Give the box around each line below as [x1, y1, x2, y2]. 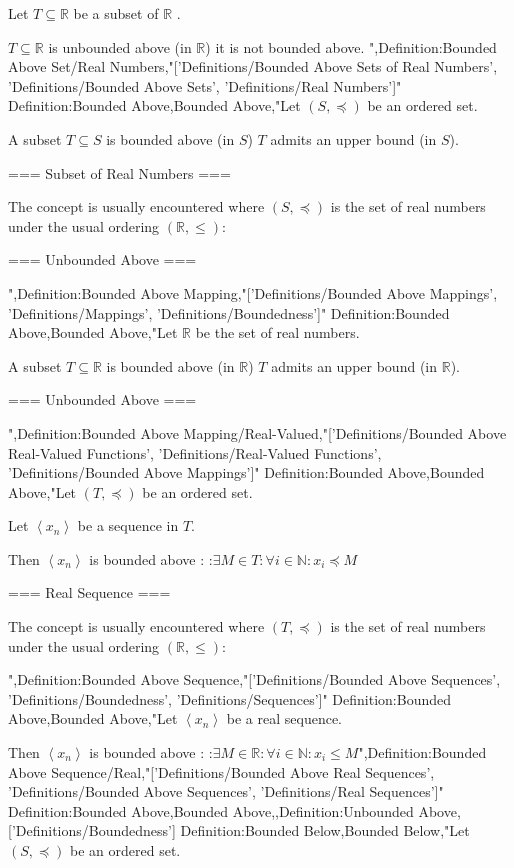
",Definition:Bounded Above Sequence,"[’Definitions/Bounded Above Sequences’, [8, 669, 501, 690]
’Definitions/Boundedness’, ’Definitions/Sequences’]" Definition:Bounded [8, 688, 452, 709]
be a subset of [73, 3, 159, 23]
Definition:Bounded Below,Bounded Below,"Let [180, 820, 470, 841]
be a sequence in [77, 515, 179, 536]
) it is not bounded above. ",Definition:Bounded [205, 36, 497, 57]
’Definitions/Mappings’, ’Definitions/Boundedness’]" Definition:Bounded [8, 302, 450, 323]
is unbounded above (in [48, 36, 192, 57]
